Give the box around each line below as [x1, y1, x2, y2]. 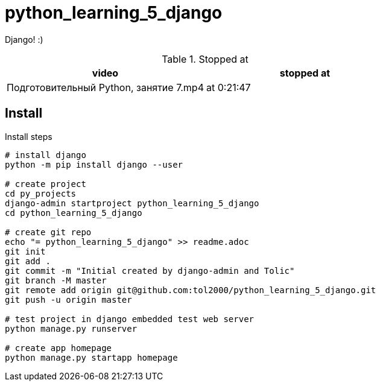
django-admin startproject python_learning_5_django [5, 198, 259, 208]
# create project [5, 179, 86, 189]
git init [5, 246, 46, 256]
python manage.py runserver [5, 323, 138, 334]
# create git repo [5, 227, 92, 237]
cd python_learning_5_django [5, 207, 142, 218]
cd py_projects [5, 188, 77, 198]
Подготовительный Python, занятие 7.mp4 [7, 81, 204, 93]
